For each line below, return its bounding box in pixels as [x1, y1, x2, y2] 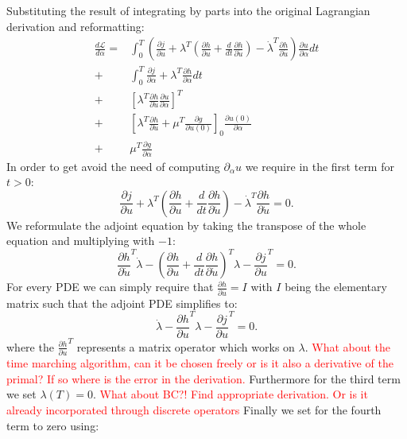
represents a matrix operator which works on [76, 338, 295, 355]
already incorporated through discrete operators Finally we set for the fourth [6, 402, 382, 418]
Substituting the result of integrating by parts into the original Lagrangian [6, 2, 370, 18]
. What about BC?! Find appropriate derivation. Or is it [92, 386, 368, 402]
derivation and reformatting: [6, 17, 145, 34]
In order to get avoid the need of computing [6, 157, 220, 174]
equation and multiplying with [6, 232, 155, 249]
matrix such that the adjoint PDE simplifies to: [6, 294, 238, 311]
